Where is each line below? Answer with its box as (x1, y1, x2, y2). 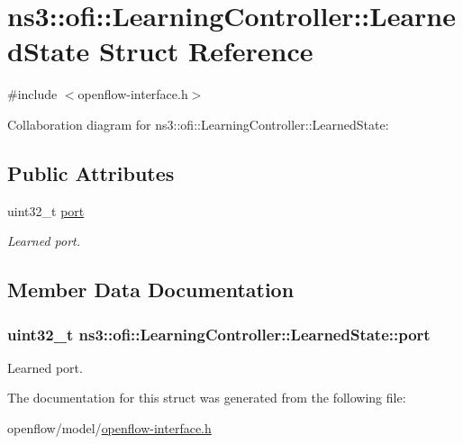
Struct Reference (98, 32, 313, 69)
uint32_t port (7, 201, 85, 220)
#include (7, 85, 58, 104)
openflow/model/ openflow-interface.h (7, 419, 212, 438)
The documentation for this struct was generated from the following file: (7, 388, 406, 407)
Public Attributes (7, 159, 175, 186)
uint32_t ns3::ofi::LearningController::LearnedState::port (7, 322, 431, 345)
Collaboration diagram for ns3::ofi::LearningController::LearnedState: (7, 114, 389, 133)
